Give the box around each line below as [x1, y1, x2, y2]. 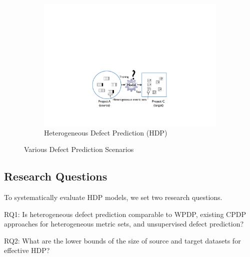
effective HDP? [4, 245, 50, 255]
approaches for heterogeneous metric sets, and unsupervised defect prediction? [4, 218, 244, 229]
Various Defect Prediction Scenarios [24, 144, 134, 154]
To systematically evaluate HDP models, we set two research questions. [4, 192, 222, 202]
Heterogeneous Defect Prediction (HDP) [44, 127, 167, 137]
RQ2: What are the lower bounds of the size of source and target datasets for [4, 235, 241, 245]
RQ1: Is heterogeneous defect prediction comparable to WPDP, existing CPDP [4, 208, 246, 219]
